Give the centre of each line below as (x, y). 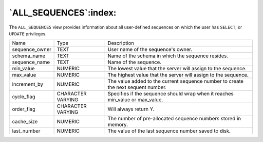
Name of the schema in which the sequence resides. (168, 56)
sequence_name (31, 62)
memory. (118, 125)
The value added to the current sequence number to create (175, 81)
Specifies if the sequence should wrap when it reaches (170, 94)
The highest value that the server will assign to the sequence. (178, 75)
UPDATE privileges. (28, 33)
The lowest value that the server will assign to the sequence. (177, 69)
